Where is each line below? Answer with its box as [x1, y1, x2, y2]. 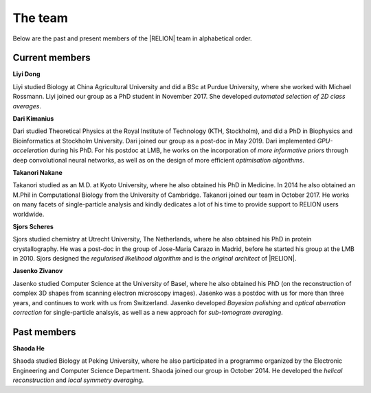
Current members [12, 52, 91, 64]
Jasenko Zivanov [12, 267, 63, 275]
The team [12, 10, 69, 25]
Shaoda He [12, 344, 45, 353]
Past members [12, 326, 76, 337]
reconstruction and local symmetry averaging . [12, 376, 144, 384]
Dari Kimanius [12, 115, 54, 123]
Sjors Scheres [12, 222, 54, 230]
